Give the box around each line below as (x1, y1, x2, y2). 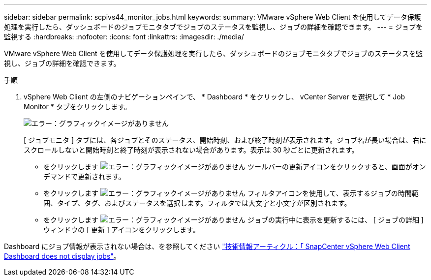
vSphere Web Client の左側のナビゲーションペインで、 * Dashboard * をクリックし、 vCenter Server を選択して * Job (24, 93, 405, 101)
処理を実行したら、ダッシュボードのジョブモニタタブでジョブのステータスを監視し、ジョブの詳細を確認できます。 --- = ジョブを (4, 23, 423, 31)
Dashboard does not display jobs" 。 (4, 252, 121, 260)
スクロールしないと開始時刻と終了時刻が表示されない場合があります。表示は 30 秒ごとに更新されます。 (24, 146, 359, 154)
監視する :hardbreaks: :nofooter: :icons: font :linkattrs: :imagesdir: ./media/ (4, 32, 244, 41)
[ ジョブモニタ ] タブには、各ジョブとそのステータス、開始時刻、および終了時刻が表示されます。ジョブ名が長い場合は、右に (24, 136, 427, 144)
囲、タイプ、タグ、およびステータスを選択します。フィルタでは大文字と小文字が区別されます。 (43, 199, 351, 207)
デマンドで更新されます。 (43, 172, 125, 181)
